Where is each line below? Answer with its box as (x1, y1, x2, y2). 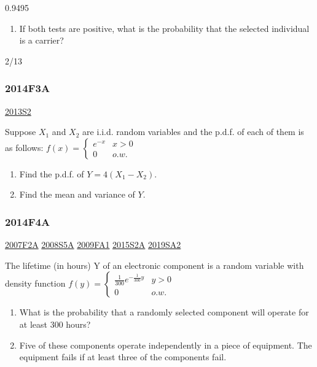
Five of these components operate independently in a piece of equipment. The (19, 338, 312, 351)
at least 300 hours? (19, 317, 91, 330)
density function (5, 277, 66, 290)
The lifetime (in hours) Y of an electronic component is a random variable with (5, 258, 304, 271)
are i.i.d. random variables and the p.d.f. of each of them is (82, 125, 304, 138)
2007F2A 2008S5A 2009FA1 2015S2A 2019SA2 (5, 238, 181, 251)
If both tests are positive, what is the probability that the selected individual (19, 21, 310, 34)
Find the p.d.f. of (19, 167, 84, 180)
